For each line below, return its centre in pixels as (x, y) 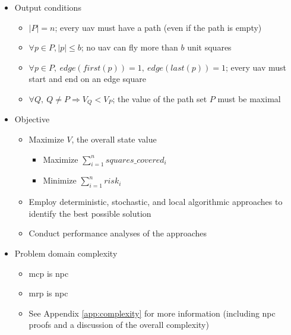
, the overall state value (114, 139)
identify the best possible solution (90, 213)
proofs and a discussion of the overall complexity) (119, 325)
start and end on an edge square (87, 79)
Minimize (60, 180)
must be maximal (249, 98)
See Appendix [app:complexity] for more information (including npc (152, 313)
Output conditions (48, 7)
